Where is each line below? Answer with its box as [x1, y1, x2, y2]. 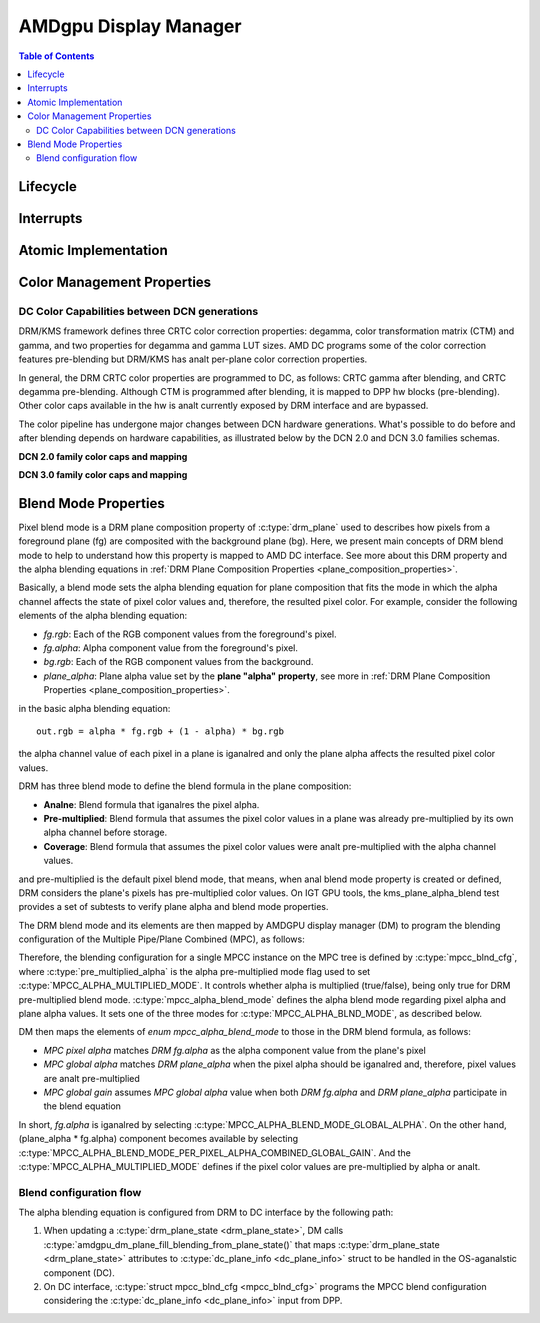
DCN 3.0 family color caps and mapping [18, 469, 188, 480]
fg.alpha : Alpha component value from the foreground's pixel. [43, 642, 299, 654]
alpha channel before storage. [43, 826, 168, 839]
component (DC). [43, 1266, 115, 1279]
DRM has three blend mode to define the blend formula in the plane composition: [18, 780, 352, 792]
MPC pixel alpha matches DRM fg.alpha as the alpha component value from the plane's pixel [43, 1044, 427, 1056]
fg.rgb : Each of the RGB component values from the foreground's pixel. [43, 628, 337, 640]
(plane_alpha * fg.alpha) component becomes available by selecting [18, 1133, 299, 1145]
